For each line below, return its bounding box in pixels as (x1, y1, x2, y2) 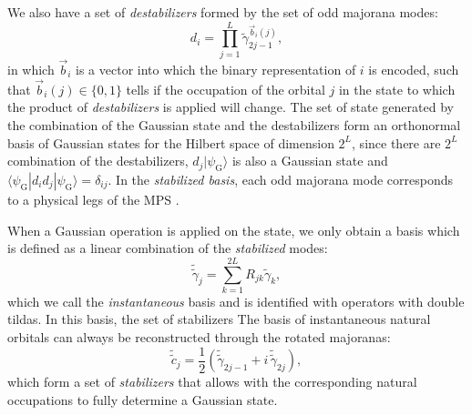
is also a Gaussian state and (231, 151, 388, 170)
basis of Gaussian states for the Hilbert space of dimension (7, 133, 334, 152)
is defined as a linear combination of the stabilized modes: (7, 238, 328, 258)
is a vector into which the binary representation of (76, 59, 356, 78)
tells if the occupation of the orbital (126, 79, 325, 98)
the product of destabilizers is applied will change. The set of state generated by (7, 97, 454, 116)
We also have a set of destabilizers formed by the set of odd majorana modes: (7, 3, 438, 21)
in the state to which (338, 79, 456, 98)
